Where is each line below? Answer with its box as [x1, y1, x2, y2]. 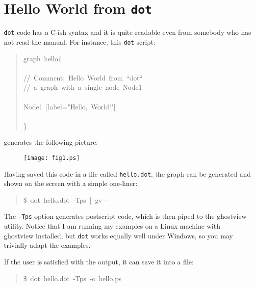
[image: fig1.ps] [24, 154, 80, 161]
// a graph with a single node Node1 [23, 82, 142, 92]
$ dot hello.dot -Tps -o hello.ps [23, 273, 122, 283]
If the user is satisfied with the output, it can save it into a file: [4, 256, 194, 266]
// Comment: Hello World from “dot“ [23, 72, 143, 82]
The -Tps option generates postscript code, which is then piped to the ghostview [4, 211, 247, 221]
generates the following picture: [4, 137, 98, 147]
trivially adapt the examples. [4, 240, 91, 250]
